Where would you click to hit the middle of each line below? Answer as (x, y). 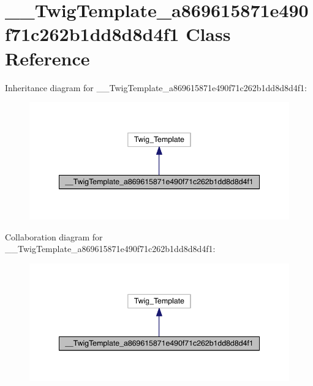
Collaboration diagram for (54, 236)
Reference (47, 58)
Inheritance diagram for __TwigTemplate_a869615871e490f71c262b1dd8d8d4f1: (156, 87)
